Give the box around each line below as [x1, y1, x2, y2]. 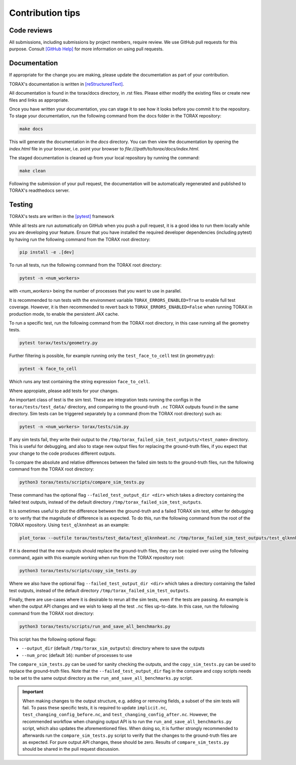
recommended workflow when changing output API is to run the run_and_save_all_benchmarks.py [22, 718, 232, 725]
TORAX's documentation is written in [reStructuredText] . [9, 81, 124, 87]
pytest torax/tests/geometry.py [19, 340, 98, 346]
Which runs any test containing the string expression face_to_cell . [9, 379, 150, 385]
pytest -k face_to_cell [19, 366, 77, 372]
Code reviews [9, 26, 53, 35]
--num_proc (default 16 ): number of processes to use [21, 652, 133, 658]
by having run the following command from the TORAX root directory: [9, 236, 150, 242]
